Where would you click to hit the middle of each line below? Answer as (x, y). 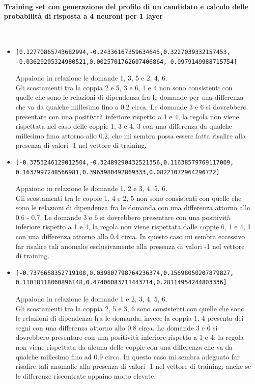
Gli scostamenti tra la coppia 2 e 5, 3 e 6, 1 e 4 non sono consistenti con (124, 87)
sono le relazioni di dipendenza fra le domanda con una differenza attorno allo (133, 207)
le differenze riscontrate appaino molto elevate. (86, 375)
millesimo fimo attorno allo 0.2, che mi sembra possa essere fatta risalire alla (130, 135)
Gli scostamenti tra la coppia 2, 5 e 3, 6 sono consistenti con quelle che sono (130, 308)
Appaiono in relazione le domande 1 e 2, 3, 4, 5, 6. (91, 299)
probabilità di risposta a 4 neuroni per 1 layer (84, 16)
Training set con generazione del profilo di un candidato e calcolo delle (126, 6)
